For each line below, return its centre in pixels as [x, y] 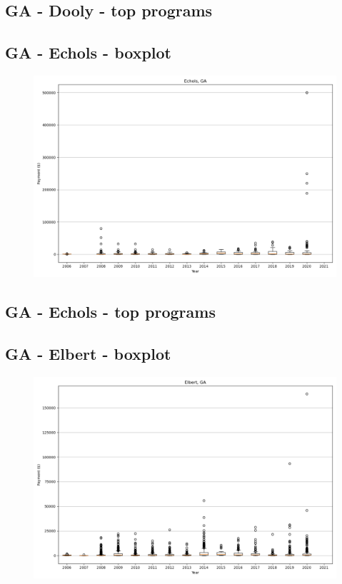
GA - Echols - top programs [110, 312]
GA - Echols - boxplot [88, 52]
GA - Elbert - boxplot [88, 354]
